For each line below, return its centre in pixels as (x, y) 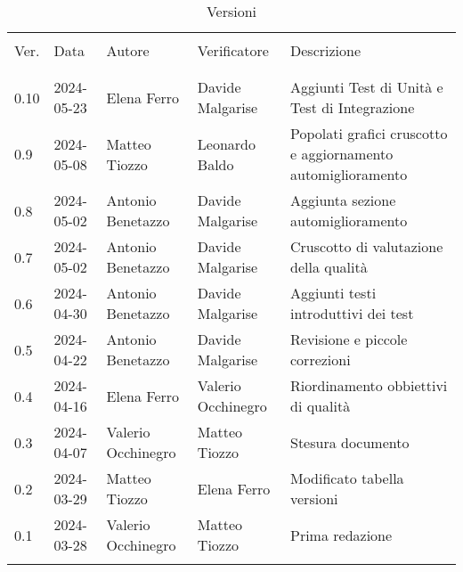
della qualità (329, 267)
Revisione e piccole (349, 339)
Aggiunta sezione (343, 200)
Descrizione (326, 50)
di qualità (321, 406)
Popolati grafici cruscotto (369, 133)
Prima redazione (341, 535)
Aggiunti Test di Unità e (367, 87)
